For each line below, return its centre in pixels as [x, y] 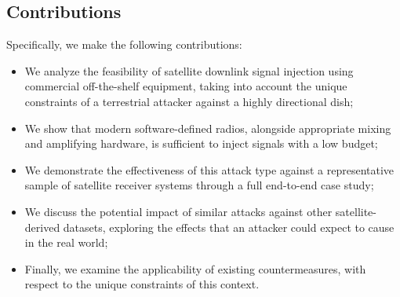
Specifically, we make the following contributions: [124, 44]
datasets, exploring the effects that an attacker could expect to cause [229, 227]
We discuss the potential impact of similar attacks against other [178, 211]
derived [42, 227]
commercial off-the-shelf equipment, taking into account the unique [186, 86]
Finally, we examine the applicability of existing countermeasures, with [195, 268]
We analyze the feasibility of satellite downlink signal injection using [189, 70]
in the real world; [66, 242]
